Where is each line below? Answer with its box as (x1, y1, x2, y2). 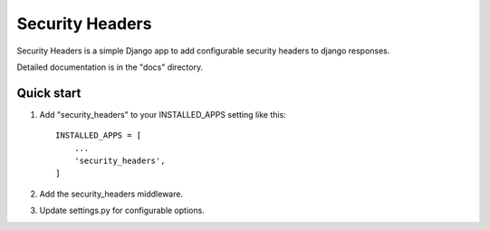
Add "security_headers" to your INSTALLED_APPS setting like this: (39, 109, 287, 120)
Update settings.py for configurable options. (39, 205, 206, 216)
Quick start (16, 85, 81, 101)
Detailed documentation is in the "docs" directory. (16, 62, 204, 72)
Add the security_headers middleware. (39, 188, 184, 199)
